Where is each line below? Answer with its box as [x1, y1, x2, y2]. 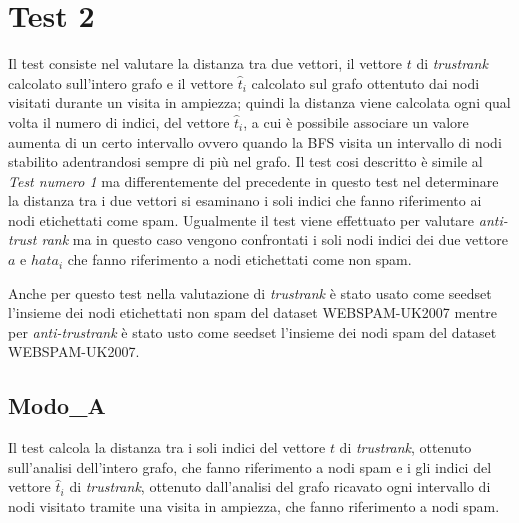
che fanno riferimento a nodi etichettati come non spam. [67, 249, 412, 270]
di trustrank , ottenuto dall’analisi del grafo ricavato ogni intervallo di [69, 476, 491, 497]
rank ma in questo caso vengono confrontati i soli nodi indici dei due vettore [41, 229, 508, 250]
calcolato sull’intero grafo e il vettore [8, 72, 233, 93]
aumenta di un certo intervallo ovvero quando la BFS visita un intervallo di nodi [8, 131, 502, 152]
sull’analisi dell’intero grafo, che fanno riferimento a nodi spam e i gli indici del [8, 456, 492, 477]
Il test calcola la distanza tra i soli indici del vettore [8, 437, 326, 458]
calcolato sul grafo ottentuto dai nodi [251, 72, 480, 93]
